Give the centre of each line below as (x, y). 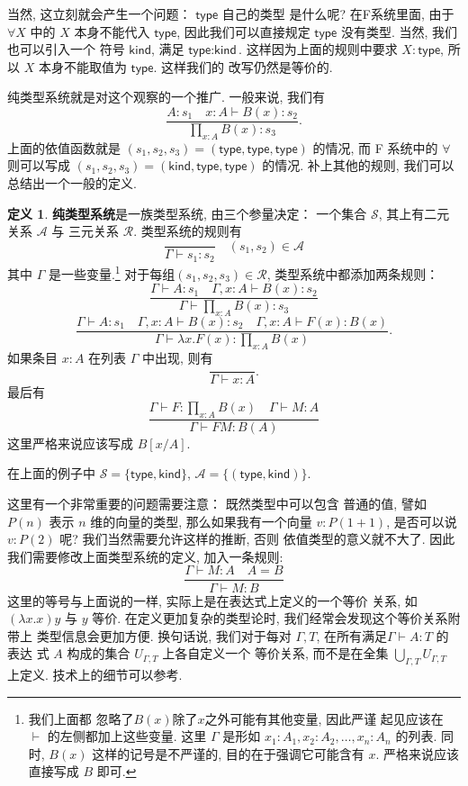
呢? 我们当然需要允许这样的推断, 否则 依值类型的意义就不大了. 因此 (257, 539)
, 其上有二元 (414, 213)
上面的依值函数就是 (64, 147)
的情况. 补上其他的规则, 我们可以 (358, 165)
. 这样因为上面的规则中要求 (318, 49)
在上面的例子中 (51, 473)
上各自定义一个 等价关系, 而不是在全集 (275, 653)
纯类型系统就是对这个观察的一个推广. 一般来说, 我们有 (166, 97)
